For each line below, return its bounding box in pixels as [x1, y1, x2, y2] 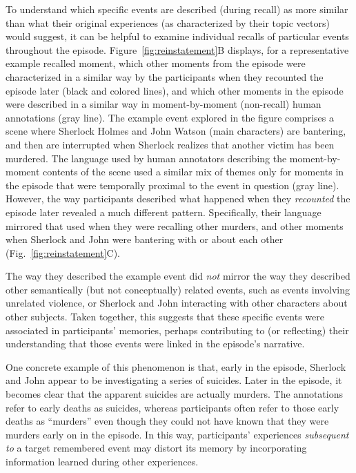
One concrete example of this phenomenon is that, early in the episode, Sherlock [6, 359, 346, 374]
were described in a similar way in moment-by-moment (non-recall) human [6, 97, 322, 111]
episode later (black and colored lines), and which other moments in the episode [6, 83, 344, 97]
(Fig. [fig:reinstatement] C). [6, 245, 121, 260]
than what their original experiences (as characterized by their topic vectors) [6, 15, 330, 30]
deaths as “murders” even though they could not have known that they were [6, 414, 329, 428]
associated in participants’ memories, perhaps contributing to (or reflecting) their [6, 322, 349, 337]
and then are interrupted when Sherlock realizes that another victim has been [6, 137, 335, 151]
